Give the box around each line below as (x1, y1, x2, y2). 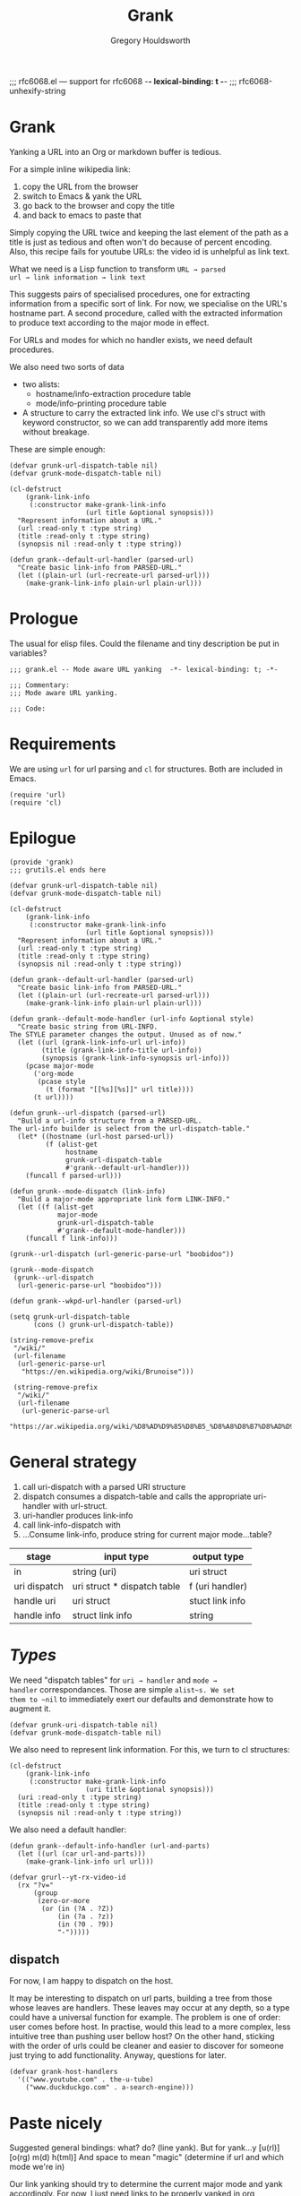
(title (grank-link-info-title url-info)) (41, 1046, 202, 1055)
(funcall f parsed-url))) (25, 1171, 123, 1180)
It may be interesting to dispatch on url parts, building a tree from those (9, 1993, 273, 2003)
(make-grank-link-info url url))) (25, 1856, 154, 1866)
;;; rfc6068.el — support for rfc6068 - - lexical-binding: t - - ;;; (9, 75, 237, 86)
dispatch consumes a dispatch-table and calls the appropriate (21, 1491, 252, 1502)
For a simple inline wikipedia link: (9, 163, 132, 175)
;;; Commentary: (9, 680, 70, 690)
